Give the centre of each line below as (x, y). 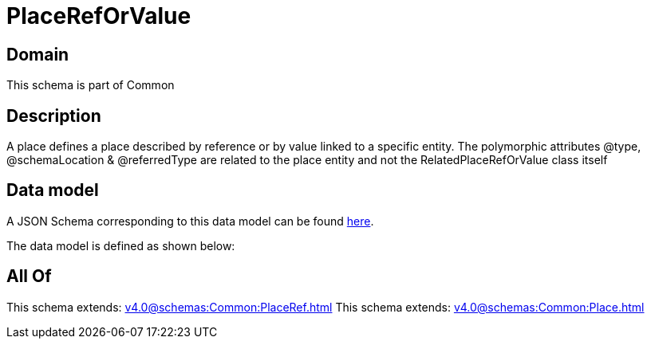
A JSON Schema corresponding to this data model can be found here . (190, 221)
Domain (38, 54)
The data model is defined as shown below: (121, 245)
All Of (29, 276)
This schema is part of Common (91, 85)
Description (54, 116)
